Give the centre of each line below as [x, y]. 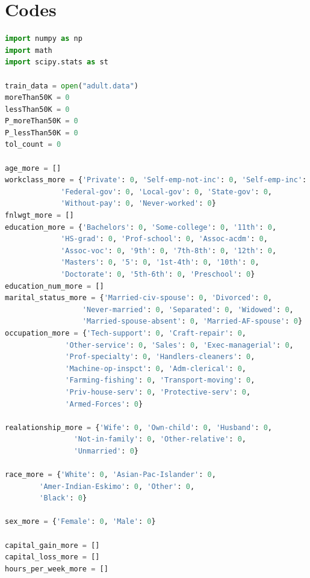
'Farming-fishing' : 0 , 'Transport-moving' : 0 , [160, 380]
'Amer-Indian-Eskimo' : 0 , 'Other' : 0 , [117, 486]
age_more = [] [33, 168]
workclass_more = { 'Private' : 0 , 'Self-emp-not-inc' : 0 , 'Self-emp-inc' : [156, 180]
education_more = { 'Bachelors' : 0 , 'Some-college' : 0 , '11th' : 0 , [141, 227]
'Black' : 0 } [63, 498]
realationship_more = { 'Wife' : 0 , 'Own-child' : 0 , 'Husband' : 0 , [138, 427]
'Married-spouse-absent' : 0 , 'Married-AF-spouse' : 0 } [192, 321]
